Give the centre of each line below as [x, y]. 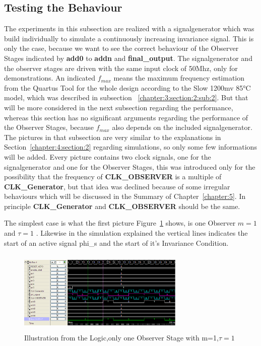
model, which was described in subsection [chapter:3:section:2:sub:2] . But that [126, 97]
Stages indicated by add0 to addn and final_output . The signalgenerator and [128, 58]
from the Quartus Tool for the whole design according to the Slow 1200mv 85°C [127, 87]
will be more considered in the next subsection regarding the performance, [119, 107]
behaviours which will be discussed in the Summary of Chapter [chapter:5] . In [125, 196]
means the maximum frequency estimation [179, 78]
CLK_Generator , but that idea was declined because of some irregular [117, 186]
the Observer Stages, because [49, 127]
